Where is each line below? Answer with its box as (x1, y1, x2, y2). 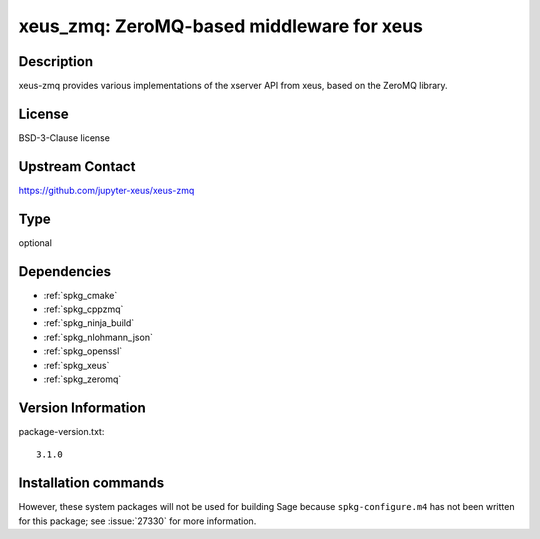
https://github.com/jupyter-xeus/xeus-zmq (18, 184, 195, 196)
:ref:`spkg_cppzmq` (43, 303, 124, 315)
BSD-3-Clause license (18, 131, 110, 144)
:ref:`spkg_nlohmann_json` (43, 331, 154, 343)
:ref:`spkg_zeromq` (43, 373, 122, 385)
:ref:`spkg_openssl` (43, 345, 123, 357)
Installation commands (18, 475, 165, 492)
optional (18, 236, 52, 249)
